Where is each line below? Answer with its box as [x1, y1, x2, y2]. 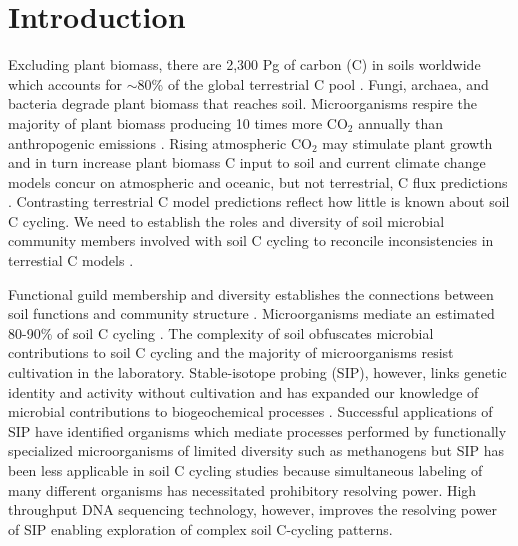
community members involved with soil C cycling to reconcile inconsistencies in [8, 230, 494, 251]
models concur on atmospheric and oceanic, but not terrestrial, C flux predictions [8, 171, 508, 192]
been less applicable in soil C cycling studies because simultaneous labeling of [8, 460, 483, 480]
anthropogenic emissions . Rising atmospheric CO [8, 132, 312, 153]
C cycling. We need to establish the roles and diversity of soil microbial [8, 210, 445, 231]
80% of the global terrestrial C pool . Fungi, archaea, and [137, 73, 489, 94]
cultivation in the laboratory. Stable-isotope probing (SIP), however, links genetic [8, 362, 507, 383]
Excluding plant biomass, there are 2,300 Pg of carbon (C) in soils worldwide [8, 54, 481, 75]
